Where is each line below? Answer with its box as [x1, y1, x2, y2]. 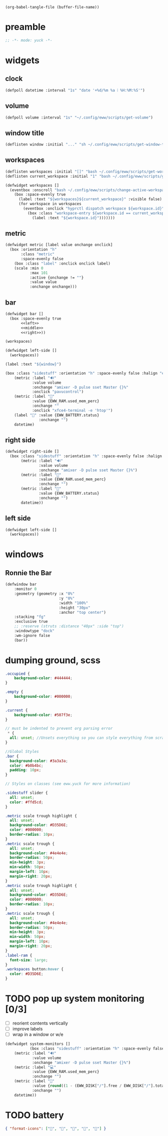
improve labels [12, 1026, 43, 1032]
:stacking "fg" [14, 614, 46, 620]
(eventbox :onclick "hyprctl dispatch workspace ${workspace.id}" [23, 206, 164, 211]
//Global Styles [5, 749, 39, 754]
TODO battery [5, 1109, 64, 1120]
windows [5, 549, 44, 560]
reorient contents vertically [12, 1020, 68, 1026]
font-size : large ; [9, 957, 48, 962]
